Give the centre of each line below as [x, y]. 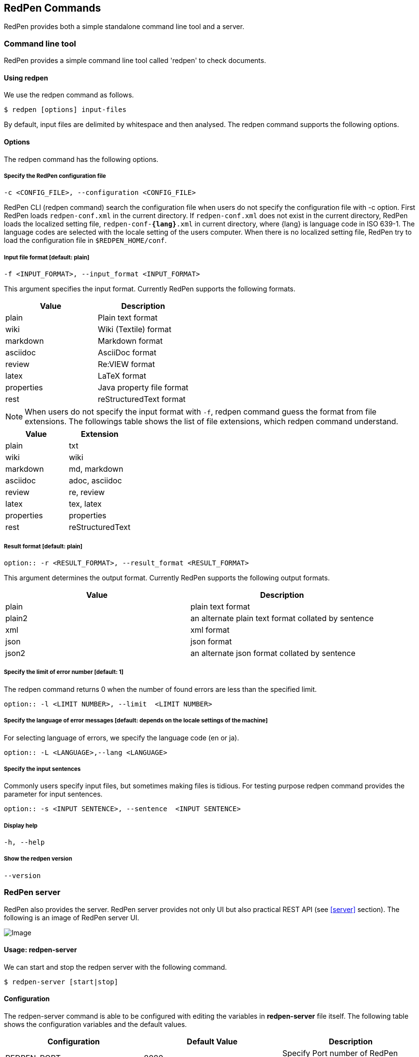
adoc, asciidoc [95, 481]
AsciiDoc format [127, 353]
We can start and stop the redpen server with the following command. [116, 967]
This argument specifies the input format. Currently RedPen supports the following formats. [150, 289]
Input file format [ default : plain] [47, 257]
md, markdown [96, 469]
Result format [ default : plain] [43, 546]
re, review [87, 492]
